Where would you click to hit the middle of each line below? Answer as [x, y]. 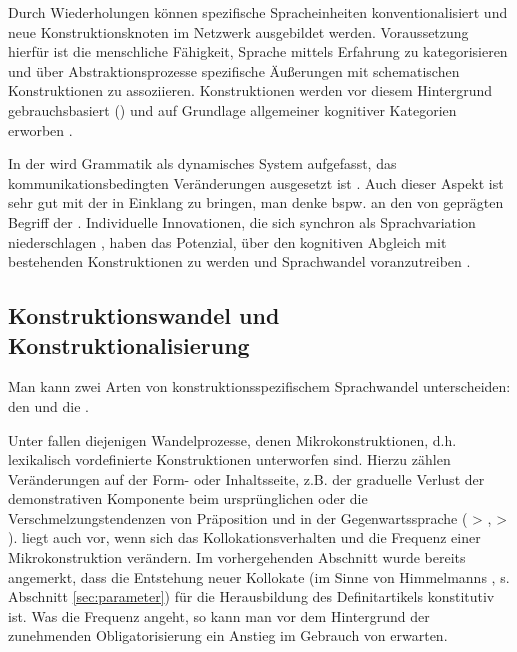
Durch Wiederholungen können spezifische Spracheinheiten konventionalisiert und [258, 12]
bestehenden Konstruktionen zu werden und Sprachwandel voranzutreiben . [239, 261]
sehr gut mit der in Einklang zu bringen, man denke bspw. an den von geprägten [256, 202]
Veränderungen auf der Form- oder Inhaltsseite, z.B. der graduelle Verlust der [246, 478]
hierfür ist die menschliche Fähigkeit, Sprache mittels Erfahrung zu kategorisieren [258, 51]
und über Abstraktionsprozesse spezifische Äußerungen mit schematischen [234, 70]
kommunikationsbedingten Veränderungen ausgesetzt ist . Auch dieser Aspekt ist [256, 182]
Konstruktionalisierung [129, 344]
